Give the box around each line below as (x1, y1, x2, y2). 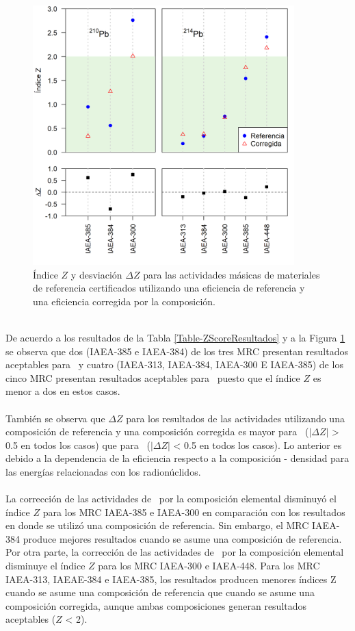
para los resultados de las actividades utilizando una (126, 411, 345, 425)
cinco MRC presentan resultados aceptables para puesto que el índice (5, 370, 300, 385)
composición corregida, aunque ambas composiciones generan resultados (5, 598, 307, 613)
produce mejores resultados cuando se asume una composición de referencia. (23, 531, 342, 545)
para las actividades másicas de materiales (143, 267, 320, 281)
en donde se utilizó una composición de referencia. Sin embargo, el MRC (5, 518, 309, 532)
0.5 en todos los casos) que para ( (5, 437, 150, 452)
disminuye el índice (5, 558, 86, 573)
